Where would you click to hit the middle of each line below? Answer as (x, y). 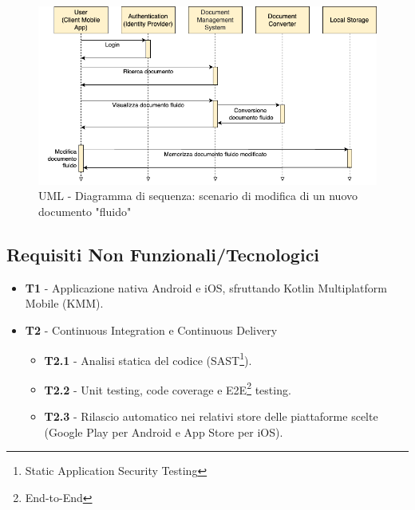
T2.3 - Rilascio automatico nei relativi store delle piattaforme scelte (211, 416)
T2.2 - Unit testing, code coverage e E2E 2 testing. (168, 388)
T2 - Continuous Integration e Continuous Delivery (151, 330)
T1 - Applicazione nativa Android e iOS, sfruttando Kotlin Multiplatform (206, 287)
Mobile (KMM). (64, 303)
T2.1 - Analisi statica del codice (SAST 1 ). (148, 359)
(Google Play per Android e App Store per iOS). (164, 432)
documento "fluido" (85, 211)
